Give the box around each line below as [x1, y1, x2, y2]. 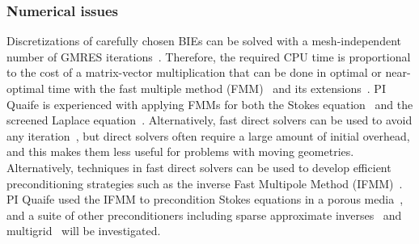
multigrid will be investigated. [6, 222, 161, 239]
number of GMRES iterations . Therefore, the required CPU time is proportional [6, 48, 411, 65]
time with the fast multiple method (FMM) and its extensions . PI [48, 80, 386, 96]
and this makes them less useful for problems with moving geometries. [6, 143, 354, 160]
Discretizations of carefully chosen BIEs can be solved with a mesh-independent [6, 32, 401, 49]
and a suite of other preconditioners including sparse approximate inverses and [6, 206, 402, 223]
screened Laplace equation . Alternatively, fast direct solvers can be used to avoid [6, 111, 413, 128]
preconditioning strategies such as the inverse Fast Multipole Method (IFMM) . [6, 175, 403, 191]
